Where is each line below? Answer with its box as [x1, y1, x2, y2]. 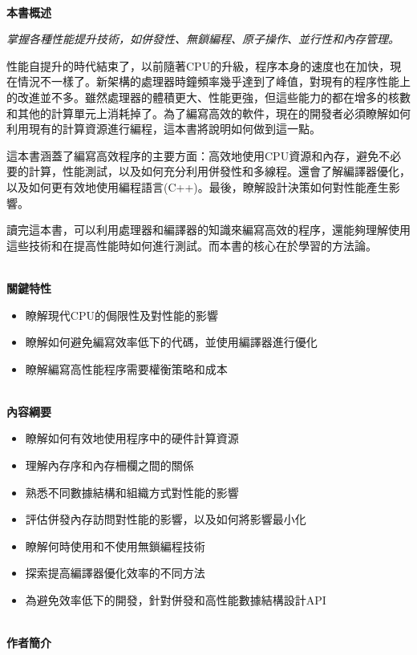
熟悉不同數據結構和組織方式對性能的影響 [25, 483, 239, 500]
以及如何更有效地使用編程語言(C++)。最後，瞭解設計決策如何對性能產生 [6, 178, 389, 195]
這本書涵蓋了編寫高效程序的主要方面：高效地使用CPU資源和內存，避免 [6, 147, 379, 164]
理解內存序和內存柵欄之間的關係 [25, 457, 194, 474]
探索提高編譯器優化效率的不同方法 [25, 564, 205, 581]
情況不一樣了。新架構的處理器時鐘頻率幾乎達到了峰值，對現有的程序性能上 [17, 73, 411, 90]
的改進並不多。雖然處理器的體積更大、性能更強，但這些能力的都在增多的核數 [6, 88, 411, 105]
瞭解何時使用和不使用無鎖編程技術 [25, 537, 205, 554]
